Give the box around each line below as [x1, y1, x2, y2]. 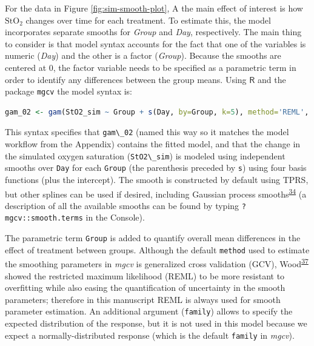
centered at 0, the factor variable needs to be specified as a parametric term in [5, 61, 296, 73]
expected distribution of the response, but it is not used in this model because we [5, 317, 307, 330]
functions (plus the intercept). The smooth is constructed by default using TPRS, [5, 173, 309, 185]
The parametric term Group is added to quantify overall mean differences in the [5, 231, 301, 244]
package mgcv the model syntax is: [5, 85, 133, 98]
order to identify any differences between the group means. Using [5, 73, 247, 85]
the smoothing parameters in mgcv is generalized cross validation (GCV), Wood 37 [5, 256, 309, 270]
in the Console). [85, 211, 145, 224]
